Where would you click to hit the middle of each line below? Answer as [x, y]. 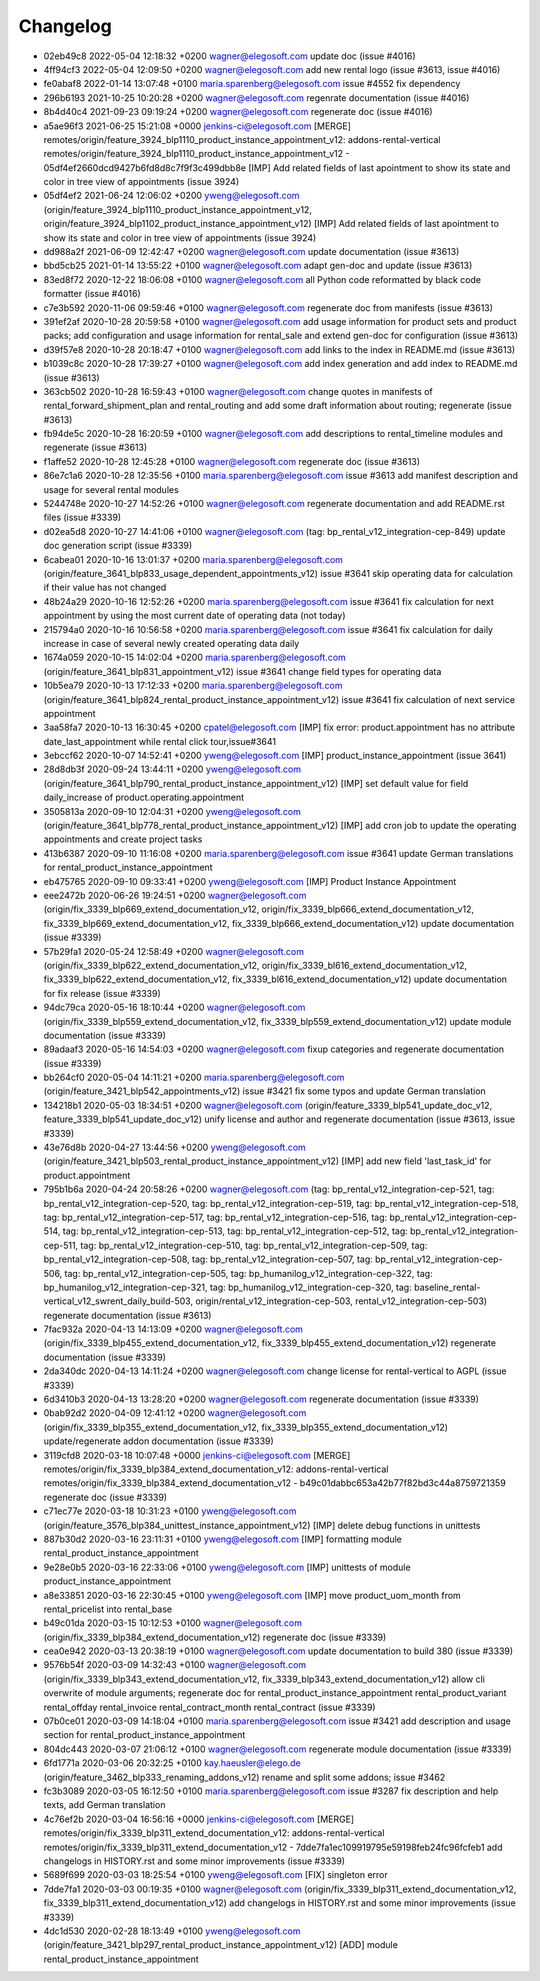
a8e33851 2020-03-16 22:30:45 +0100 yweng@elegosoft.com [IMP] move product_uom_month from [252, 1595]
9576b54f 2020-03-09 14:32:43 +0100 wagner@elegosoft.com [175, 1665]
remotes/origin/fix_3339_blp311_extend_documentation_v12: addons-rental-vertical [214, 1833]
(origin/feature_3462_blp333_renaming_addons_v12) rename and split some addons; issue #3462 [244, 1777]
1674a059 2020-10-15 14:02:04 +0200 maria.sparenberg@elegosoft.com [195, 657]
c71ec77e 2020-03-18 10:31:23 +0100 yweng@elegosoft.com [170, 1511]
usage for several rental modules [111, 489]
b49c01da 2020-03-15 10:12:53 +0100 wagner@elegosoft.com [172, 1623]
